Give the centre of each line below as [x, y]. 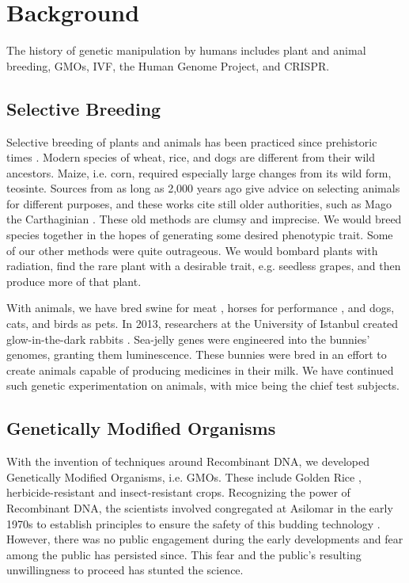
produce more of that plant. [74, 281]
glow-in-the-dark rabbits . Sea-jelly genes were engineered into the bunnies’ [188, 339]
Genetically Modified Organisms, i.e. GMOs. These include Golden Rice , [184, 476]
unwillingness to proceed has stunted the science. [125, 570]
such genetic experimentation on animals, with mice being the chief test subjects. [203, 385]
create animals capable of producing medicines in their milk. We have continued [200, 370]
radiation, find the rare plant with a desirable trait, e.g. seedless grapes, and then [204, 266]
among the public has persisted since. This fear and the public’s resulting [184, 554]
